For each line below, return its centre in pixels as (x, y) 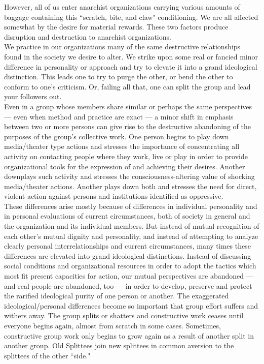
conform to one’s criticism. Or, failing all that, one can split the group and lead (127, 86)
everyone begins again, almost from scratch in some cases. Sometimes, (112, 325)
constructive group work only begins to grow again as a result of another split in (129, 335)
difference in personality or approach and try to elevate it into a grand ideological (131, 66)
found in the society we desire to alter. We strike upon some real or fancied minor (131, 56)
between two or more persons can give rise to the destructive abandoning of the (127, 126)
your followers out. (33, 96)
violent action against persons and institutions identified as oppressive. (114, 196)
